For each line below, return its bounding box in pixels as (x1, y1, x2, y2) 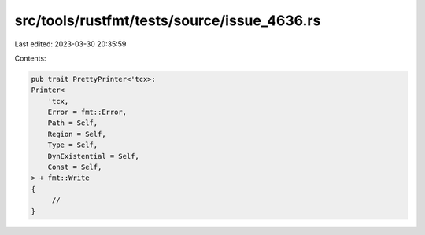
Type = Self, (47, 141, 98, 149)
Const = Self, (47, 163, 102, 172)
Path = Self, (47, 119, 98, 127)
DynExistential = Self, (47, 152, 139, 160)
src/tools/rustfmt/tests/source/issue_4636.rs (14, 12, 321, 29)
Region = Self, (47, 130, 106, 138)
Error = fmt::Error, (47, 108, 128, 117)
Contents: (14, 53, 46, 63)
